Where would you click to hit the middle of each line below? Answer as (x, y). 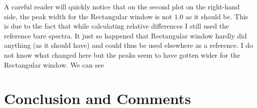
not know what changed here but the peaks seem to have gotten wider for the (122, 54)
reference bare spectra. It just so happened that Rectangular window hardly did (126, 35)
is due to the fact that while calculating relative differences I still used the (117, 26)
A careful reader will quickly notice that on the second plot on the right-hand (122, 6)
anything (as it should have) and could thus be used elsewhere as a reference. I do (128, 45)
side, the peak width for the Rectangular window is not (88, 16)
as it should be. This (217, 16)
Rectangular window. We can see (54, 64)
